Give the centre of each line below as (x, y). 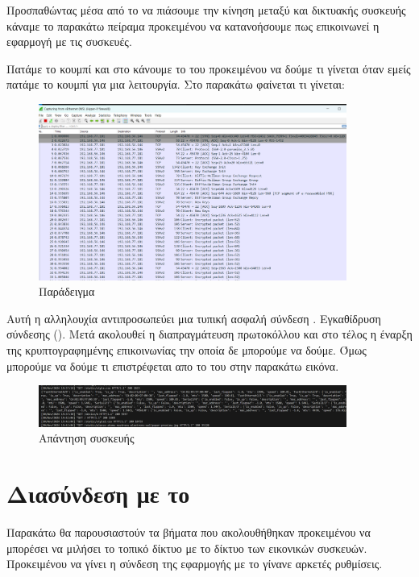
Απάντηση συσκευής (87, 438)
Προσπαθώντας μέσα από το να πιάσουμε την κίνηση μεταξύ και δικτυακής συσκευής (206, 10)
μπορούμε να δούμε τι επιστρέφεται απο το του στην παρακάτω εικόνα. (173, 365)
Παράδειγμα (67, 291)
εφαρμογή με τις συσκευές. (69, 42)
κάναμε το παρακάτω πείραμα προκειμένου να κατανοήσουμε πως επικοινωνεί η (193, 25)
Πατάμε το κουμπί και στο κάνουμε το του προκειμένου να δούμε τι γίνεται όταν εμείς (209, 68)
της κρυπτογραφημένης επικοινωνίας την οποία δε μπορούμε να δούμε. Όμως (187, 350)
